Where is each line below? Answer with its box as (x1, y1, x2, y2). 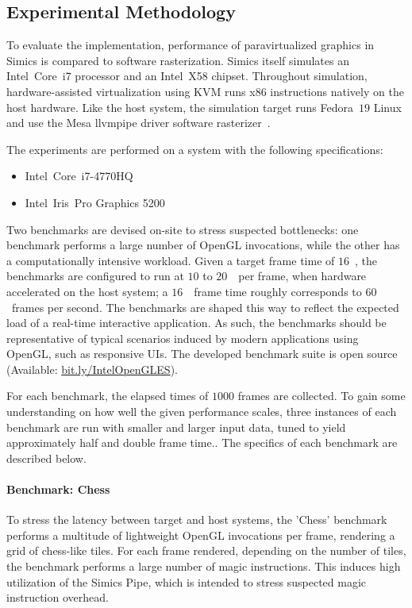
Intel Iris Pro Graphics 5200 (25, 194, 165, 210)
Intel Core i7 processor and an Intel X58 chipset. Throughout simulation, (6, 67, 368, 84)
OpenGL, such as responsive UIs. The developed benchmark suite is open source (6, 345, 398, 362)
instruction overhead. (6, 589, 109, 606)
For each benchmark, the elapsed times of (6, 387, 209, 404)
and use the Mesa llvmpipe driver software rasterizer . (6, 114, 271, 131)
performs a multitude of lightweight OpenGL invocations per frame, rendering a (6, 526, 395, 543)
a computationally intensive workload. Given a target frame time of (6, 252, 335, 268)
